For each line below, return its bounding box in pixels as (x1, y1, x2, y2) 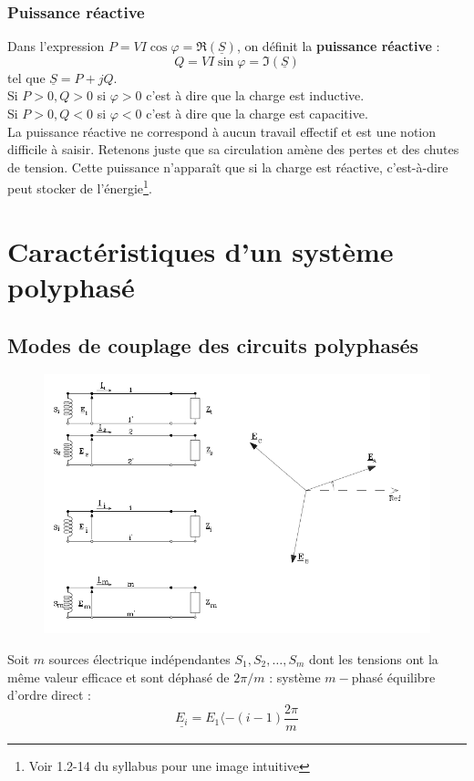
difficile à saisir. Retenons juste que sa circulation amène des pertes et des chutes (7, 140, 459, 159)
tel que (7, 68, 46, 87)
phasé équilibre (351, 667, 436, 686)
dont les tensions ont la (309, 649, 438, 668)
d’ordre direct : (7, 685, 91, 704)
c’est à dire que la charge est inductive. (146, 86, 365, 105)
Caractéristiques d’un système (7, 232, 394, 269)
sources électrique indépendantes (48, 649, 231, 668)
